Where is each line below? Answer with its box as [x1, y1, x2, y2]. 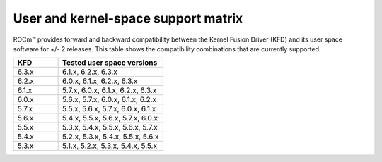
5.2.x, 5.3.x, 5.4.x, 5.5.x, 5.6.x [62, 132, 159, 142]
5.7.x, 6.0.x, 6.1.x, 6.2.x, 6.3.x [62, 85, 157, 95]
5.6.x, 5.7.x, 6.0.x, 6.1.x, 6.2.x [62, 95, 157, 105]
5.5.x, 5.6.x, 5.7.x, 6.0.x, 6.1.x [62, 104, 156, 114]
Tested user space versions [62, 58, 158, 68]
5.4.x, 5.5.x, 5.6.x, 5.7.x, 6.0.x [62, 113, 158, 123]
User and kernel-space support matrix [13, 11, 243, 26]
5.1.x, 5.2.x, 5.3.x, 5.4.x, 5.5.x [62, 141, 158, 151]
